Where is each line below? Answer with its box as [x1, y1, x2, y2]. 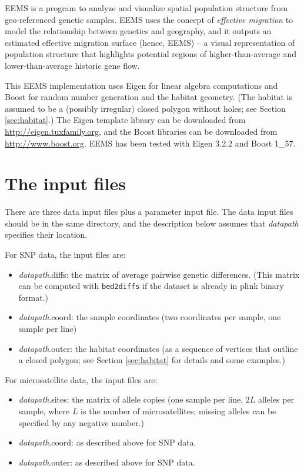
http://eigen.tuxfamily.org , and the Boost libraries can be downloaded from [5, 125, 278, 137]
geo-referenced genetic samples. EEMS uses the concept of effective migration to [5, 13, 293, 25]
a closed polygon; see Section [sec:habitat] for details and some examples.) [18, 354, 285, 366]
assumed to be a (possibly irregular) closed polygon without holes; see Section [5, 102, 286, 114]
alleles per [258, 393, 295, 405]
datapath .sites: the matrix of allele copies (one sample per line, [18, 393, 243, 405]
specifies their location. [5, 228, 88, 241]
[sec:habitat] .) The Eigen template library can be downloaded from [5, 114, 246, 126]
